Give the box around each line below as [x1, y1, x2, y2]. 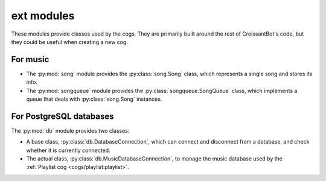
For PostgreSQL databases [11, 111, 114, 121]
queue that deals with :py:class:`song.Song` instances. [26, 95, 162, 103]
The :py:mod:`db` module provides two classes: [11, 127, 130, 134]
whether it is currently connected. [26, 147, 111, 154]
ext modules [11, 9, 75, 22]
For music [11, 54, 50, 65]
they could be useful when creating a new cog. [11, 38, 128, 45]
